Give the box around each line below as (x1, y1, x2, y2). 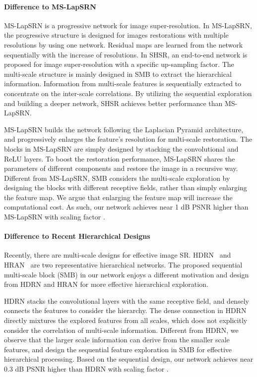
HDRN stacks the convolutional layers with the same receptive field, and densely (4, 295, 249, 306)
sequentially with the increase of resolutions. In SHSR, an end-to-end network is (4, 49, 248, 59)
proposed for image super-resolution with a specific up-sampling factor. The (4, 59, 234, 69)
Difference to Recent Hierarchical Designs (4, 231, 150, 241)
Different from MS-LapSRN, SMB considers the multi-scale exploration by (4, 172, 230, 183)
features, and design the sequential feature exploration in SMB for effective (4, 344, 232, 354)
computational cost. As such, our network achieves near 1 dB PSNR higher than (4, 202, 249, 212)
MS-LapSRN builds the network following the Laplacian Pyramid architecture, (4, 124, 244, 134)
